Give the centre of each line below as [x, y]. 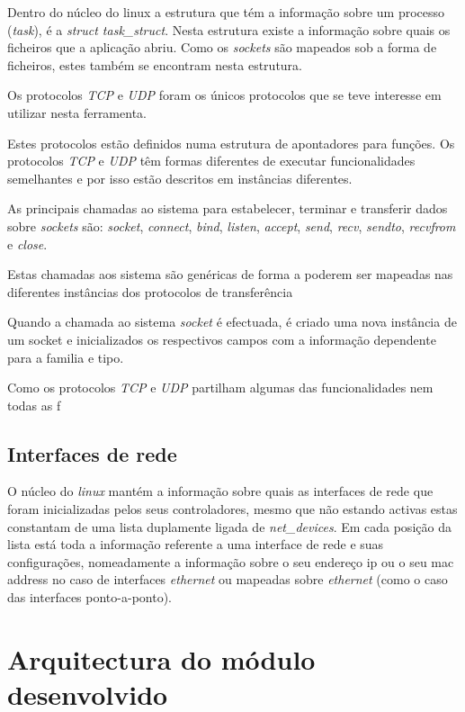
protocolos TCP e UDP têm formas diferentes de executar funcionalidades [211, 161]
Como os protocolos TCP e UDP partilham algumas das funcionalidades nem [220, 388]
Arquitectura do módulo [161, 658]
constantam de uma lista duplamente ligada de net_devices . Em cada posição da [229, 526]
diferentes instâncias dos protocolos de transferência [150, 291]
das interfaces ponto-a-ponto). [89, 597]
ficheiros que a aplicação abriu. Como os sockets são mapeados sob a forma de [222, 47]
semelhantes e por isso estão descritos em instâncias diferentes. [180, 178]
